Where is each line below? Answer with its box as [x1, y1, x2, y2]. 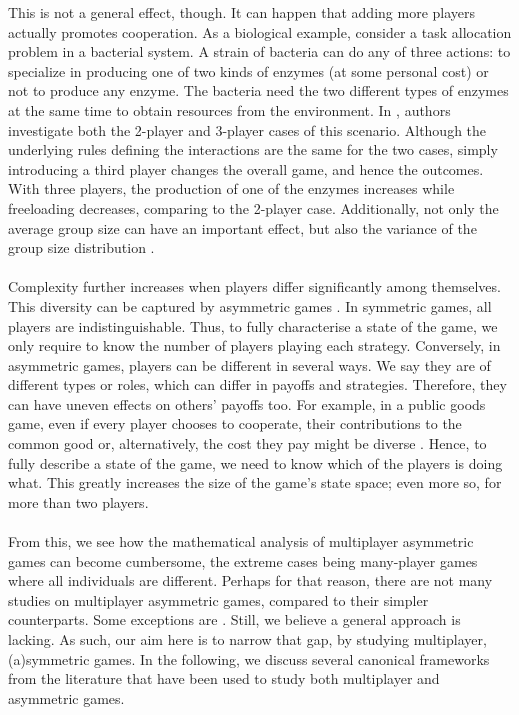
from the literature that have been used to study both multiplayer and [8, 668, 440, 689]
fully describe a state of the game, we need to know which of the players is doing [8, 452, 503, 473]
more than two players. [8, 491, 149, 512]
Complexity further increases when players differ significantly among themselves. [8, 276, 501, 297]
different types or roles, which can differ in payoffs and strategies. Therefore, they [8, 374, 507, 395]
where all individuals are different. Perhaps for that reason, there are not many [8, 570, 493, 591]
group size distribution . [8, 237, 155, 258]
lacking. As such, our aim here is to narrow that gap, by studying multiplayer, [8, 629, 487, 649]
